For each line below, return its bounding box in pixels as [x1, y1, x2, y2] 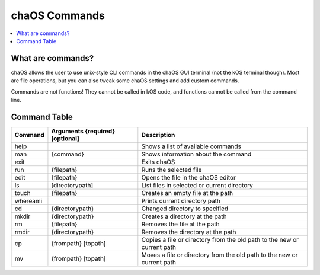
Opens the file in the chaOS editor [141, 173, 236, 181]
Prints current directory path [141, 196, 220, 204]
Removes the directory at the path [141, 228, 236, 236]
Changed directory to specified [141, 204, 229, 213]
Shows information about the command [141, 150, 252, 158]
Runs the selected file [141, 165, 202, 174]
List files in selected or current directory [141, 181, 253, 189]
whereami [14, 196, 43, 204]
